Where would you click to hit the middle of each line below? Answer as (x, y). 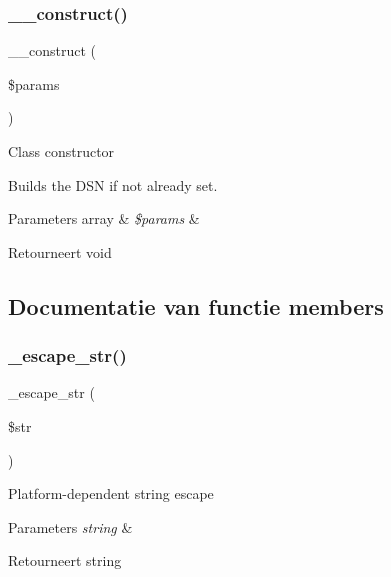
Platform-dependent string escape (111, 493)
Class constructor (61, 151)
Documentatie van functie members (196, 305)
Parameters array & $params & (104, 218)
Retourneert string (65, 560)
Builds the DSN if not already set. (113, 184)
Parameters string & (70, 526)
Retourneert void (60, 251)
